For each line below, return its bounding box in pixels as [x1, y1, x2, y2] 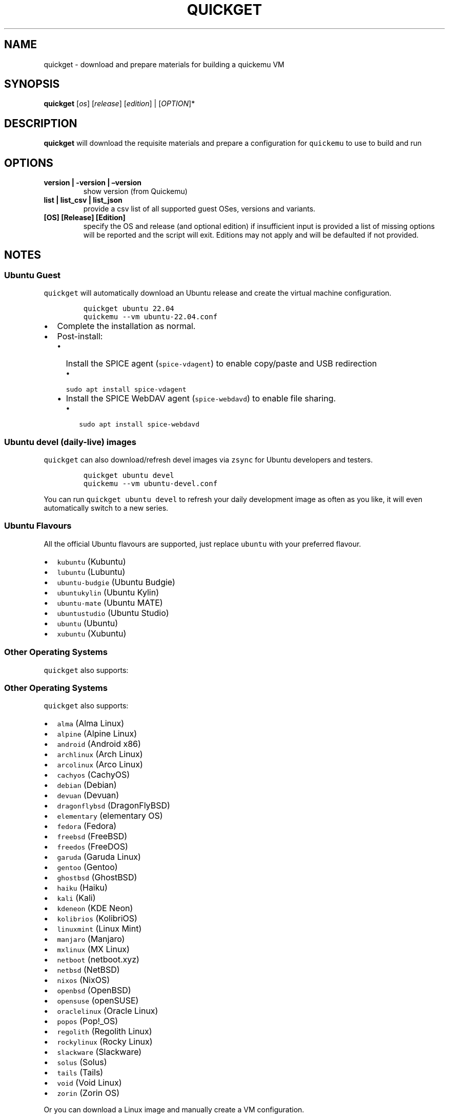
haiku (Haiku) [57, 882, 108, 893]
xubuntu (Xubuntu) [57, 628, 127, 639]
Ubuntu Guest [4, 269, 61, 280]
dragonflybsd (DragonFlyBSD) [57, 800, 170, 811]
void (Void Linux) [57, 1077, 122, 1088]
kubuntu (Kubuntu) [57, 556, 126, 567]
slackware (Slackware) [57, 1047, 142, 1057]
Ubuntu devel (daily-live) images [4, 436, 136, 447]
